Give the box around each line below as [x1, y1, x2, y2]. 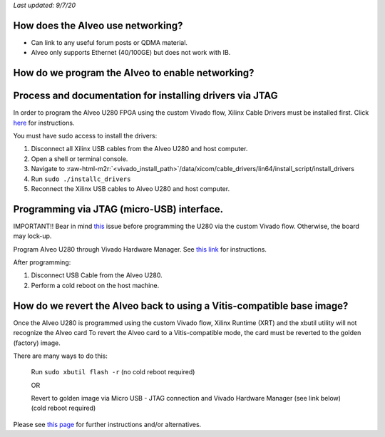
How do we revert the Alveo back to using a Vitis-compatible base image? [13, 299, 349, 312]
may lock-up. [13, 232, 52, 240]
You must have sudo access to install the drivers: [13, 132, 158, 140]
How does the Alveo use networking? [13, 19, 183, 31]
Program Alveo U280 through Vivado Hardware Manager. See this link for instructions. [13, 245, 267, 253]
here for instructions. [13, 118, 75, 127]
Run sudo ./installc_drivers [31, 175, 131, 183]
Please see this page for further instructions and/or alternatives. [13, 420, 202, 428]
